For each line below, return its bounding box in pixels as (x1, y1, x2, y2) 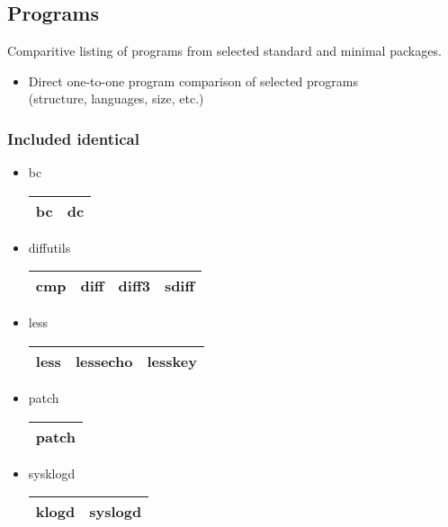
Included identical (7, 127, 139, 149)
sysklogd (28, 463, 76, 482)
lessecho (75, 350, 133, 371)
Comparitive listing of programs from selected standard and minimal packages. (7, 41, 442, 60)
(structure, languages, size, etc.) (28, 89, 204, 108)
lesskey (147, 350, 197, 371)
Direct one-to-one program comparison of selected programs (28, 71, 358, 90)
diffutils (28, 237, 71, 256)
